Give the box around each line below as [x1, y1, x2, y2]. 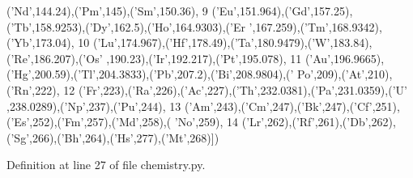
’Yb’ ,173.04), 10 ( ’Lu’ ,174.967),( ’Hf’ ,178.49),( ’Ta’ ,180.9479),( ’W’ [11, 34, 330, 51]
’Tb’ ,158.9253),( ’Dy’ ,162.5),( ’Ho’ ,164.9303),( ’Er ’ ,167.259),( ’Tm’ [11, 18, 329, 35]
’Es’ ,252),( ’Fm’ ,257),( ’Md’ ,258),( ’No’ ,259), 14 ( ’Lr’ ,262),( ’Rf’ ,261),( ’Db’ [11, 113, 368, 130]
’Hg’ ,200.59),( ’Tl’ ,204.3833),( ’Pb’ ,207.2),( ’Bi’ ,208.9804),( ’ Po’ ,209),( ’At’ [11, 66, 365, 83]
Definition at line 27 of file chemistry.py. [6, 156, 206, 173]
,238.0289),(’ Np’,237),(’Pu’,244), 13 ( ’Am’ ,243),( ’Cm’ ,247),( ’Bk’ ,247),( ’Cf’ [6, 97, 373, 114]
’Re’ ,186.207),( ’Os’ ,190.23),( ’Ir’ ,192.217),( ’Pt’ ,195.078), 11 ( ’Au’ [11, 49, 331, 66]
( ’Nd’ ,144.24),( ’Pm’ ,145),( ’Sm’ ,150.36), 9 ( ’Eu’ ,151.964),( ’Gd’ [6, 2, 311, 19]
